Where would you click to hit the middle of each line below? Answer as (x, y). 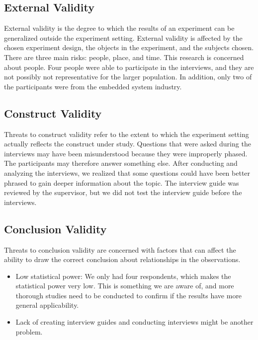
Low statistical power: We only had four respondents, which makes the (123, 276)
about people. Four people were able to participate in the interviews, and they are (129, 67)
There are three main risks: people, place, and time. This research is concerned (124, 57)
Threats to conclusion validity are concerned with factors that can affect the (120, 249)
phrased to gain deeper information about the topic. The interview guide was (122, 182)
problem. (29, 331)
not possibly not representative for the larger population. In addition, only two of (128, 77)
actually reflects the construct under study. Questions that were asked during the (128, 144)
